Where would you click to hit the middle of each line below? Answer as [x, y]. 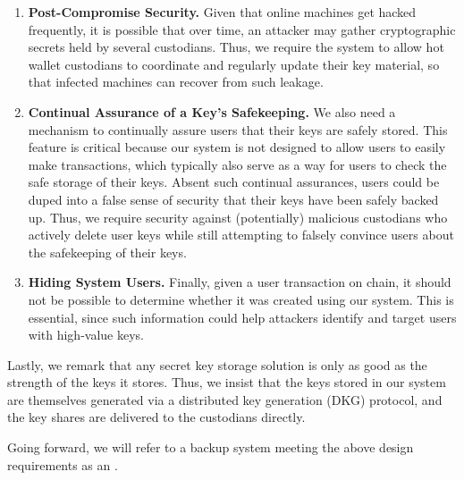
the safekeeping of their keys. [107, 252]
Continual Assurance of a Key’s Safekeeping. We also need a [212, 111]
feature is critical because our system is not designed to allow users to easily [237, 147]
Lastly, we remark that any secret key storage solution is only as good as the [217, 364]
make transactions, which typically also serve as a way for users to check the [237, 164]
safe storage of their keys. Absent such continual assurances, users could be [234, 182]
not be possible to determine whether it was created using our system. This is [241, 299]
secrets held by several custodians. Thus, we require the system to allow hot [236, 47]
